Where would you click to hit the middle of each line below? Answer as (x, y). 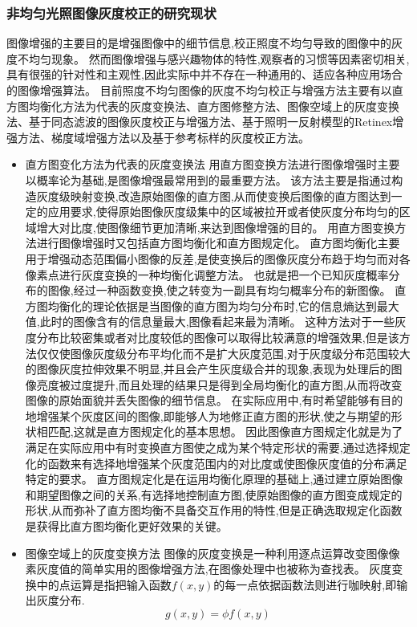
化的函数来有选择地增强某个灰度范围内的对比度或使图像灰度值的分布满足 (216, 463)
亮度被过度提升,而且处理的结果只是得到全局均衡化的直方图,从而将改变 (219, 384)
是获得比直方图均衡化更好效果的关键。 (126, 526)
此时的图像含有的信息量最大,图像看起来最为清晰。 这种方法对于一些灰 (223, 322)
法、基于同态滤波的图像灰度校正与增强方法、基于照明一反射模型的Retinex (200, 122)
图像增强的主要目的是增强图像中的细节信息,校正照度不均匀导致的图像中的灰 (204, 43)
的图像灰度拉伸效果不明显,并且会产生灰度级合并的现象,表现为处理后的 (208, 369)
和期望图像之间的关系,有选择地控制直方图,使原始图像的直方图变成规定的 (214, 494)
